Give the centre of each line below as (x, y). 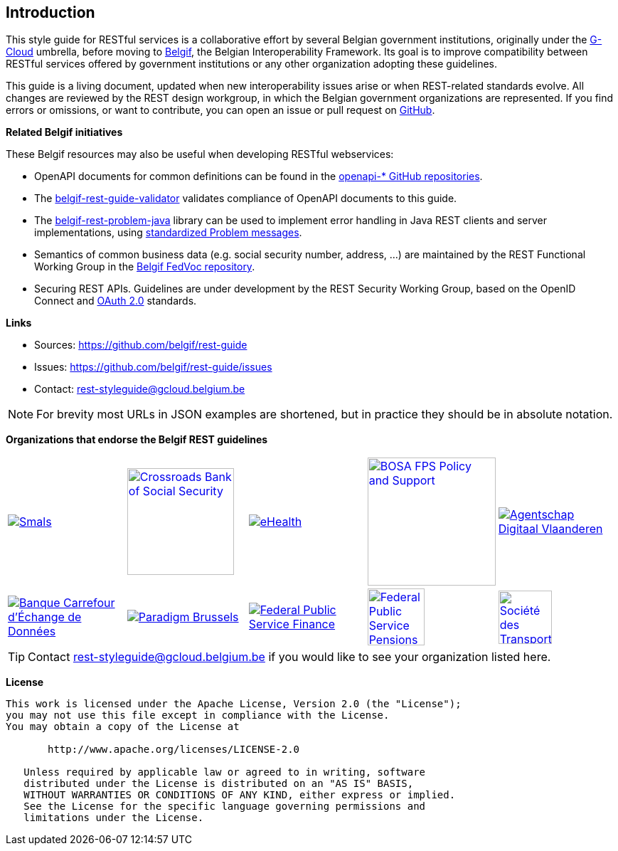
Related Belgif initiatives (64, 132)
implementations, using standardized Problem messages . (168, 233)
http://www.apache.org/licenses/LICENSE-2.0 (174, 750)
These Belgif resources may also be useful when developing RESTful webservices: (200, 154)
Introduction (50, 12)
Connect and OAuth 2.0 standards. (116, 301)
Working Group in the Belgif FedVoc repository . (145, 267)
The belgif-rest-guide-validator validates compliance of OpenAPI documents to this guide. (246, 199)
